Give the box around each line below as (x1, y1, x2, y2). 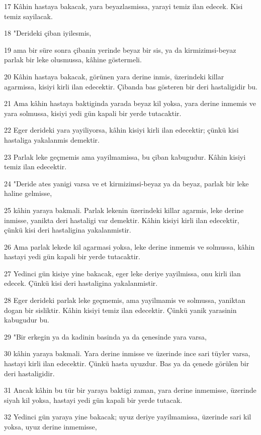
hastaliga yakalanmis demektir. (4, 134, 100, 145)
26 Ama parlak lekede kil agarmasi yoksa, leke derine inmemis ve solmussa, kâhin (4, 241, 255, 252)
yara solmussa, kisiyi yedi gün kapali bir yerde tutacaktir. (4, 107, 182, 118)
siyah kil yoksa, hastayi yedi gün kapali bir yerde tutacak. (4, 394, 183, 405)
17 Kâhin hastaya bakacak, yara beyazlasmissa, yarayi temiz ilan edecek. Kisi (4, 1, 243, 11)
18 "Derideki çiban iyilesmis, (4, 28, 92, 38)
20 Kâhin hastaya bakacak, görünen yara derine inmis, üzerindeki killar (4, 71, 224, 81)
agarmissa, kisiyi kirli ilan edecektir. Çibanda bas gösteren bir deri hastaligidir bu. (4, 81, 258, 91)
